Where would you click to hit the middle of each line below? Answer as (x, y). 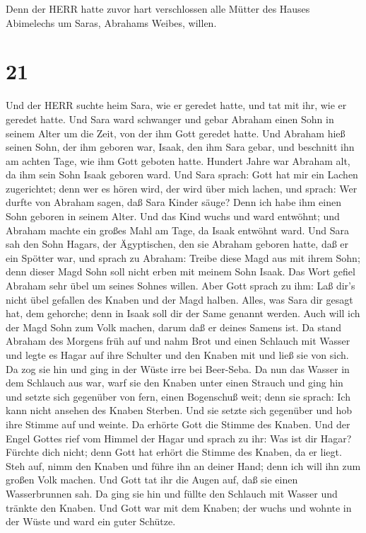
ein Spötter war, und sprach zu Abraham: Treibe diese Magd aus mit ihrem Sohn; (183, 257)
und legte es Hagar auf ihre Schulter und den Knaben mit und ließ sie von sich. (177, 355)
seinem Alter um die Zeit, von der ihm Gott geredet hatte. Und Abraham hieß (176, 133)
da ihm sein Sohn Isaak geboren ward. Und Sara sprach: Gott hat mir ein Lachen (182, 174)
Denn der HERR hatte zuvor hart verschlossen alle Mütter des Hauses (158, 8)
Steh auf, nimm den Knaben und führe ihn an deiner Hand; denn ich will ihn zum (183, 465)
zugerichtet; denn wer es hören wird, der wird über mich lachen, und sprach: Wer (182, 188)
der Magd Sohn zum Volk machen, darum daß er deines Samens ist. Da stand (174, 327)
